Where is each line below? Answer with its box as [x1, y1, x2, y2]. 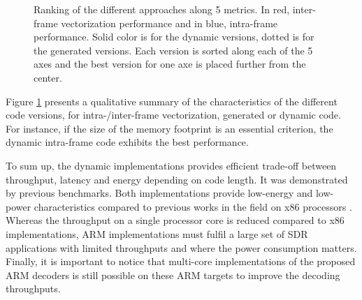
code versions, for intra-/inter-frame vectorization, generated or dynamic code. [6, 107, 341, 122]
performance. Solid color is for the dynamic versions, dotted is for [34, 29, 314, 44]
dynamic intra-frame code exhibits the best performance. [6, 135, 249, 149]
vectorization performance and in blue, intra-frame [61, 15, 278, 30]
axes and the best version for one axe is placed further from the [34, 57, 306, 71]
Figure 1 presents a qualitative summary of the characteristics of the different [6, 93, 338, 108]
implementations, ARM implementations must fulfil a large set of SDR [6, 226, 308, 241]
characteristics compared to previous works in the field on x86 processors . [34, 199, 352, 213]
